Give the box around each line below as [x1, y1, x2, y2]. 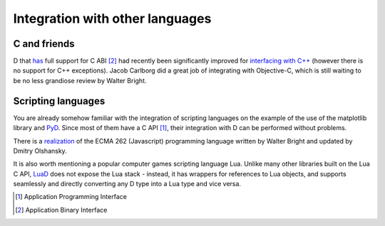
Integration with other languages [13, 11, 212, 26]
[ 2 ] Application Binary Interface [15, 205, 108, 214]
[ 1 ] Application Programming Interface [15, 193, 128, 201]
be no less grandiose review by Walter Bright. [13, 76, 147, 85]
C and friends [13, 38, 75, 50]
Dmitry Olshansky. [13, 146, 67, 155]
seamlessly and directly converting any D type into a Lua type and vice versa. [13, 180, 242, 188]
